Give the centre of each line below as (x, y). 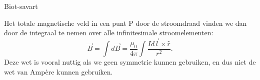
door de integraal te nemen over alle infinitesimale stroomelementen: (109, 33)
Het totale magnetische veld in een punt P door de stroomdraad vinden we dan (125, 23)
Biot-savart (21, 6)
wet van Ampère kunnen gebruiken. (58, 72)
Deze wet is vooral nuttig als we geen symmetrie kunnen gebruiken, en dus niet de (130, 62)
